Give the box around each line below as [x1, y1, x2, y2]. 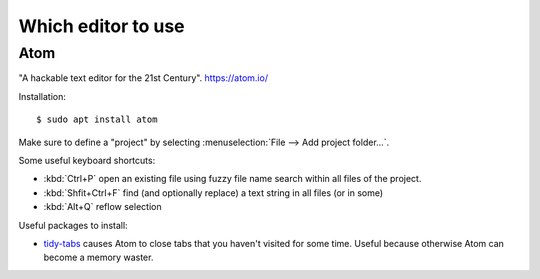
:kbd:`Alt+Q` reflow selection [43, 201, 162, 213]
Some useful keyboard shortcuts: [18, 154, 156, 166]
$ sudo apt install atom [36, 114, 158, 125]
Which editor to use [18, 15, 185, 37]
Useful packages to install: [18, 219, 129, 231]
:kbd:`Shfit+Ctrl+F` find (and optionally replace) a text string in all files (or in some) [43, 186, 384, 199]
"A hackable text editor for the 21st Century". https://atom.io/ [18, 72, 269, 84]
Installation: [18, 90, 67, 102]
